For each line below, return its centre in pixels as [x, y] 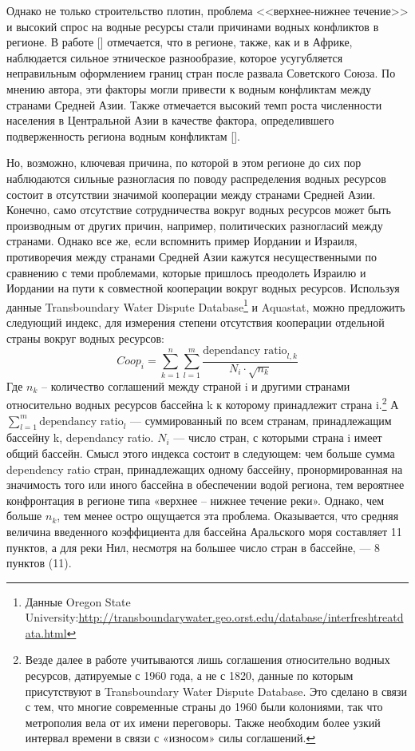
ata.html [46, 632]
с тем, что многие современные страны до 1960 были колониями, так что [204, 707]
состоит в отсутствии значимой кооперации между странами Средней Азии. [191, 194]
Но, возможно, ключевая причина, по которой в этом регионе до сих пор [184, 163]
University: [52, 617]
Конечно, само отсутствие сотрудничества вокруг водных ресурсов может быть [199, 210]
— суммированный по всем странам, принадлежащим [261, 420]
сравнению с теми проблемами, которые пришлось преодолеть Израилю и [186, 272]
